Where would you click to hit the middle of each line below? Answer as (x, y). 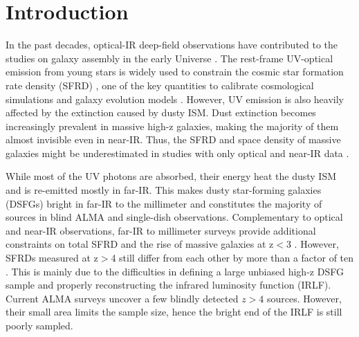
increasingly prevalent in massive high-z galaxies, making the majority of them (172, 126)
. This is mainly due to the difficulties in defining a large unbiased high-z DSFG (175, 271)
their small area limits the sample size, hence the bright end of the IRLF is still (174, 312)
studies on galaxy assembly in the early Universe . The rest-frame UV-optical (169, 58)
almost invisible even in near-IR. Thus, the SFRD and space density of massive (173, 139)
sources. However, (304, 298)
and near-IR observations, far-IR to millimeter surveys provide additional (161, 230)
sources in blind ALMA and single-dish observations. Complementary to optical (174, 217)
